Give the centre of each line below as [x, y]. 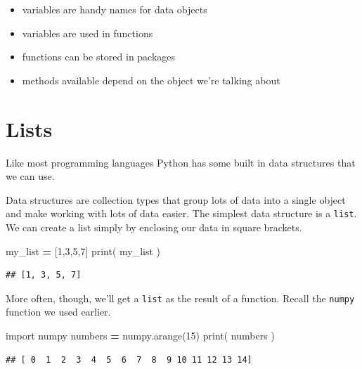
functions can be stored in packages [99, 57]
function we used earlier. [58, 312]
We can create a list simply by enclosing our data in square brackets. [154, 227]
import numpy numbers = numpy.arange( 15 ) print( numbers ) [140, 335]
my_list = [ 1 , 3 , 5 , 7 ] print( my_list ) [83, 251]
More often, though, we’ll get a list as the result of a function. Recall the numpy [180, 298]
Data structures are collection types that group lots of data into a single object [176, 199]
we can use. [30, 176]
